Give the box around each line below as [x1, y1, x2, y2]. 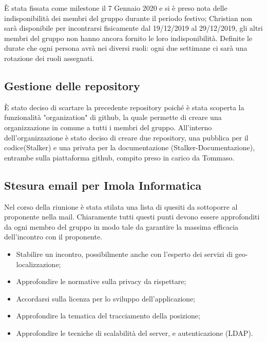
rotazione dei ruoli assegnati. [4, 52, 94, 63]
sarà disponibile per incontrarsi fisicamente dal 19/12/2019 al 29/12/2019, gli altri [4, 23, 263, 33]
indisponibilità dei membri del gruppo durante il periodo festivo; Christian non [4, 12, 253, 23]
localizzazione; [16, 258, 61, 269]
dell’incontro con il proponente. [4, 231, 103, 242]
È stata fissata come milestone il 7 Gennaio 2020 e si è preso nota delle [4, 3, 227, 13]
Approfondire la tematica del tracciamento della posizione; [16, 310, 200, 321]
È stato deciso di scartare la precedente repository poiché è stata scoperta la [4, 102, 244, 112]
